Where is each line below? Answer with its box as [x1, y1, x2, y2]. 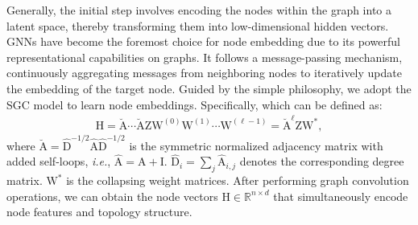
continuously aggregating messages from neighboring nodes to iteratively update [6, 64, 402, 81]
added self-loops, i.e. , [6, 153, 111, 170]
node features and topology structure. [6, 203, 192, 220]
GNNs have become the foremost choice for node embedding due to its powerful [6, 33, 400, 50]
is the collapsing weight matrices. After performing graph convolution [66, 172, 409, 189]
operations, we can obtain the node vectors [6, 187, 218, 204]
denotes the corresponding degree [239, 153, 404, 170]
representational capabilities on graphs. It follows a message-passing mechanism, [6, 48, 403, 65]
